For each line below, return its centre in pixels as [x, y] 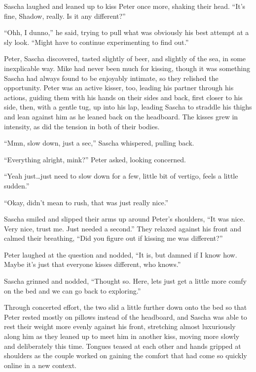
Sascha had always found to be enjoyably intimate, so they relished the [111, 78]
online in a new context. [40, 365]
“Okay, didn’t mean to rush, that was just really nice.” [86, 202]
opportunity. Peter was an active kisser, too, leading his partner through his [119, 88]
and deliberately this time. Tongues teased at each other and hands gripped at [123, 346]
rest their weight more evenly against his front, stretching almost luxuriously [120, 326]
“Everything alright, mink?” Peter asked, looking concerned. [95, 159]
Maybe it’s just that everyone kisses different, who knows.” [92, 264]
